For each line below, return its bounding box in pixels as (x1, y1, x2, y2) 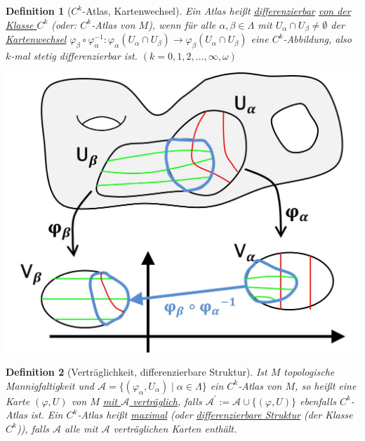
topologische (284, 364, 335, 379)
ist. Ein (30, 407, 63, 422)
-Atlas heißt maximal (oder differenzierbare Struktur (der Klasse (77, 407, 353, 422)
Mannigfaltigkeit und (6, 378, 94, 393)
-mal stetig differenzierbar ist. (11, 48, 138, 62)
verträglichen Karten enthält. (113, 421, 237, 435)
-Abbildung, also (283, 32, 352, 46)
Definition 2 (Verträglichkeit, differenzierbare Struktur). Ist (6, 364, 267, 379)
